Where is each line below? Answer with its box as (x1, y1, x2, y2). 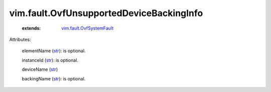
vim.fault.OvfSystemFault (61, 25, 114, 31)
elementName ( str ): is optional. (22, 48, 86, 54)
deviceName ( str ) (22, 66, 58, 72)
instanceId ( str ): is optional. (22, 57, 79, 63)
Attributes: (9, 36, 31, 42)
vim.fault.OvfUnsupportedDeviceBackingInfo (9, 8, 203, 19)
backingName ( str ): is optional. (22, 75, 86, 81)
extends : (22, 25, 41, 31)
